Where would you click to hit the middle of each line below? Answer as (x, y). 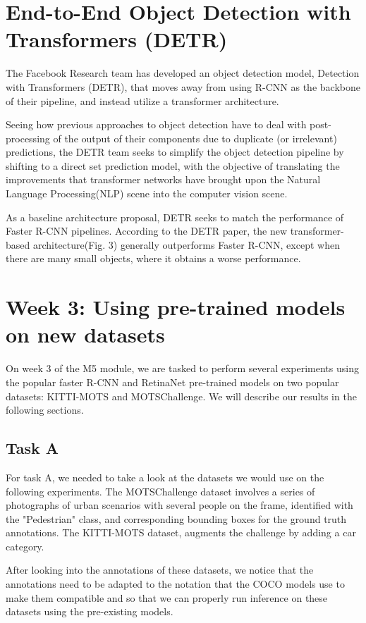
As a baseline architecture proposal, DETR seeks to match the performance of (175, 217)
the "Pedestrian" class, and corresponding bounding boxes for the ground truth (176, 518)
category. (25, 546)
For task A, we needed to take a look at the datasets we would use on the (165, 477)
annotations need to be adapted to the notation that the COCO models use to (175, 584)
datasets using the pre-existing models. (90, 611)
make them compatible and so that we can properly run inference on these (167, 597)
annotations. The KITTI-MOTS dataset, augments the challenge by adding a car (181, 532)
